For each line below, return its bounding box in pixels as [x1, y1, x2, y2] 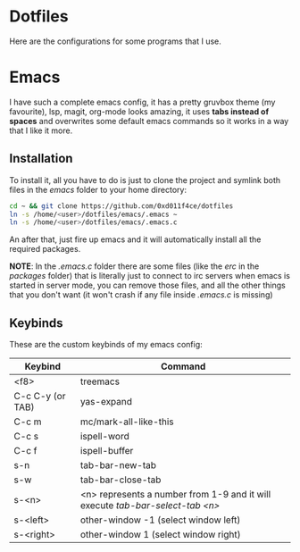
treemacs [79, 375, 121, 388]
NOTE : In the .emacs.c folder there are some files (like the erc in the [9, 261, 260, 272]
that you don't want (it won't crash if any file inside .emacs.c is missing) [9, 289, 274, 300]
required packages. [9, 244, 81, 255]
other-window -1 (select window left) [79, 514, 241, 526]
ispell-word [79, 431, 129, 443]
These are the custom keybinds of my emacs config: [9, 339, 203, 350]
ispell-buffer [79, 445, 134, 457]
